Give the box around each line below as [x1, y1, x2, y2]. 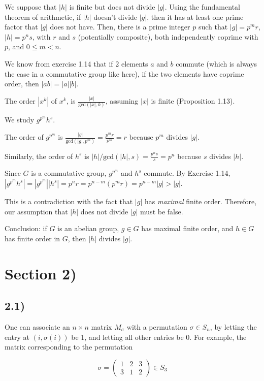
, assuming [105, 96, 139, 106]
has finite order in [5, 233, 60, 243]
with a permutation [126, 321, 187, 332]
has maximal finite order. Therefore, [144, 196, 257, 207]
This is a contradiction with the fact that [5, 196, 133, 207]
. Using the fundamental [164, 2, 240, 12]
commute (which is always [176, 58, 257, 69]
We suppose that [5, 2, 57, 12]
